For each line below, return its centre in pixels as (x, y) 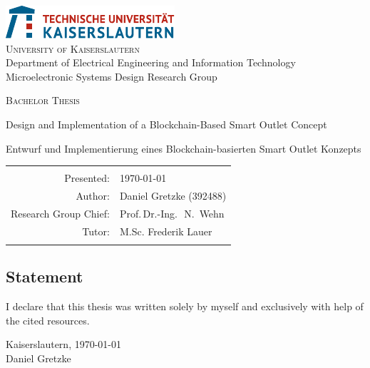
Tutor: (96, 231)
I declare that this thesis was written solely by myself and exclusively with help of (185, 306)
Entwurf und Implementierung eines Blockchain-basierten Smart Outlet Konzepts (184, 148)
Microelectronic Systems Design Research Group (112, 76)
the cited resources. (48, 320)
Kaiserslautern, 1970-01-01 (64, 344)
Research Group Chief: (60, 213)
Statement (45, 276)
